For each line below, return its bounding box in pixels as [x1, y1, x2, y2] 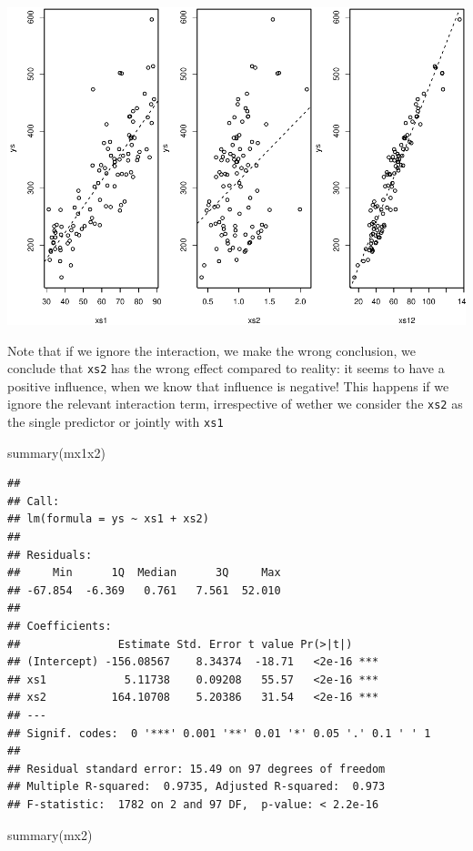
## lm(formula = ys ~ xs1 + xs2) [7, 512, 209, 526]
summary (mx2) [7, 825, 93, 844]
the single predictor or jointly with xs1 [7, 412, 224, 431]
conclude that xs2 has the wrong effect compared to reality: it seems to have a [7, 359, 445, 378]
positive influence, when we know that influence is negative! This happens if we [7, 376, 449, 395]
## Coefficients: [7, 620, 112, 633]
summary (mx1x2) [7, 442, 106, 461]
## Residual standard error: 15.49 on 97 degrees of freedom [7, 762, 386, 775]
